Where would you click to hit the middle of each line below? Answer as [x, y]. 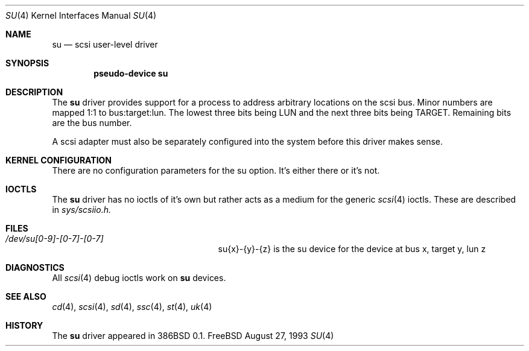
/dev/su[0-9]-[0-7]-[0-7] [55, 239]
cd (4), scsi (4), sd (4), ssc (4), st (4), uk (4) [132, 307]
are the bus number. [92, 123]
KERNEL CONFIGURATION [59, 160]
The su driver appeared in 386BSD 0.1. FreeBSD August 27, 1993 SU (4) [193, 336]
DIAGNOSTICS [35, 267]
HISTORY [24, 325]
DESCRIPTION [34, 92]
